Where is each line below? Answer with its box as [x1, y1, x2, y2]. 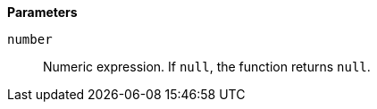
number [7, 32, 53, 46]
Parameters [7, 4, 78, 20]
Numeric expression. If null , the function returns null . [43, 59, 371, 74]
